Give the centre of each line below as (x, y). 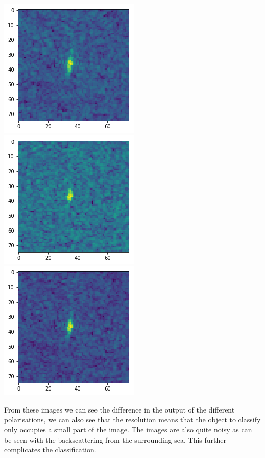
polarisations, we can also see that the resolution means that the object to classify (132, 419)
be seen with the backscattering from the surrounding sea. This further (115, 439)
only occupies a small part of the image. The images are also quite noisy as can (128, 429)
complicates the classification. (50, 450)
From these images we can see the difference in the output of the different (119, 409)
